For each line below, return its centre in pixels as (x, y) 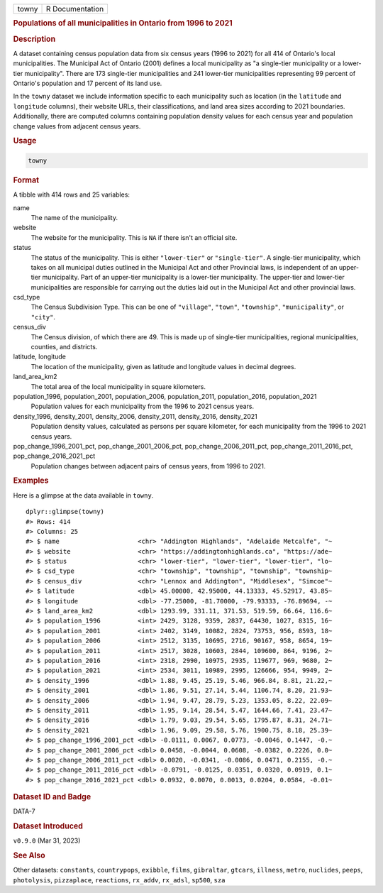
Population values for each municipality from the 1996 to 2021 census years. (143, 406)
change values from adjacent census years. (77, 126)
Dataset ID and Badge (52, 797)
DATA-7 (24, 811)
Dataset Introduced (48, 826)
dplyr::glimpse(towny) (65, 512)
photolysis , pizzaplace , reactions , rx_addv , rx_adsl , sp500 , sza (119, 880)
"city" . (43, 317)
